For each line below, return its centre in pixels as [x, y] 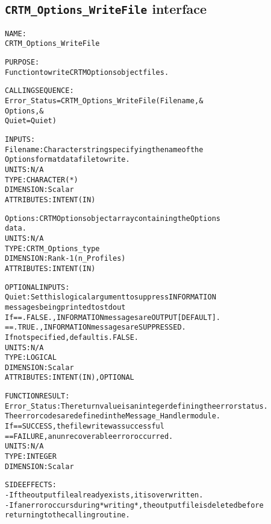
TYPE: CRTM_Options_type [52, 248]
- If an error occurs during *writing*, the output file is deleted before [134, 505]
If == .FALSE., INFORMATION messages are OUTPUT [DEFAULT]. [113, 317]
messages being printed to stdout [65, 307]
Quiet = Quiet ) [31, 121]
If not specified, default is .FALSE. [72, 337]
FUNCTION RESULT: [37, 396]
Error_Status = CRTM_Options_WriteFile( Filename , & [104, 101]
